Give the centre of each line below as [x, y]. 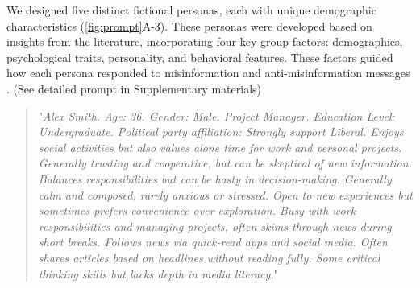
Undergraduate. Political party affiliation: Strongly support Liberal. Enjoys [221, 132]
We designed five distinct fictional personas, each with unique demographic [191, 10]
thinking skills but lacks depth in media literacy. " [158, 273]
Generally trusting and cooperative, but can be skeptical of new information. [225, 163]
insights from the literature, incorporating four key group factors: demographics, [205, 41]
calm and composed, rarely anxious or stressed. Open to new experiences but [225, 194]
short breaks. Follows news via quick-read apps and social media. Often [213, 242]
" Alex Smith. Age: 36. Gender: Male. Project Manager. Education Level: [216, 115]
